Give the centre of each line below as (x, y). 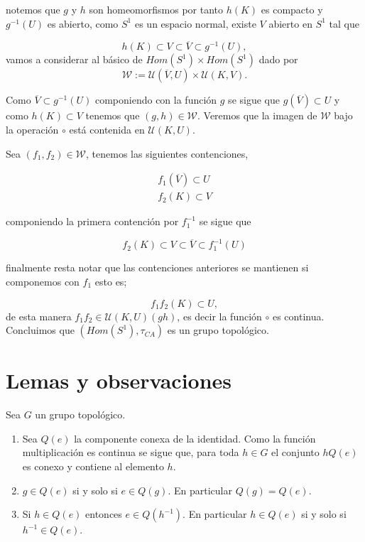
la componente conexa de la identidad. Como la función (195, 438)
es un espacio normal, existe (195, 23)
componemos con (43, 281)
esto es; (111, 281)
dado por (278, 59)
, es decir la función (219, 316)
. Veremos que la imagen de (257, 115)
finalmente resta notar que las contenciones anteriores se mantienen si (157, 267)
